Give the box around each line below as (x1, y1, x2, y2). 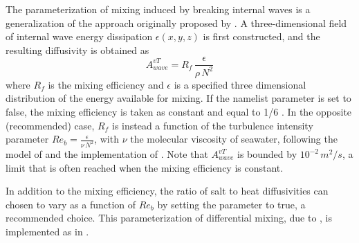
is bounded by (237, 147, 297, 161)
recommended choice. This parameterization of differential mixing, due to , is (6, 210, 333, 225)
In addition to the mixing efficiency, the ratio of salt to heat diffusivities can (6, 183, 329, 198)
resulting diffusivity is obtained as (6, 42, 149, 57)
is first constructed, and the (203, 29, 320, 44)
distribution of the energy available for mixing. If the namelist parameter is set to (6, 91, 351, 105)
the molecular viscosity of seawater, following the (130, 132, 338, 146)
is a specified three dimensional (174, 77, 306, 91)
